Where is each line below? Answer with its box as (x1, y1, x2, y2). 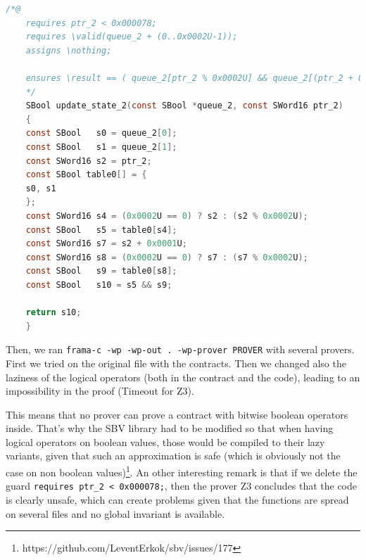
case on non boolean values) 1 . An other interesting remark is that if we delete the (6, 463, 358, 479)
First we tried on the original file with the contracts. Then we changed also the (6, 355, 346, 370)
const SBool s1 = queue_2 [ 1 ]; (25, 141, 177, 152)
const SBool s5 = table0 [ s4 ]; (25, 224, 177, 235)
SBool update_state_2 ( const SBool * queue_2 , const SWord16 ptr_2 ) (25, 101, 343, 111)
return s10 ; (25, 307, 82, 318)
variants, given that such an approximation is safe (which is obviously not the (6, 448, 341, 463)
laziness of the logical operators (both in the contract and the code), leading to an (6, 369, 360, 384)
